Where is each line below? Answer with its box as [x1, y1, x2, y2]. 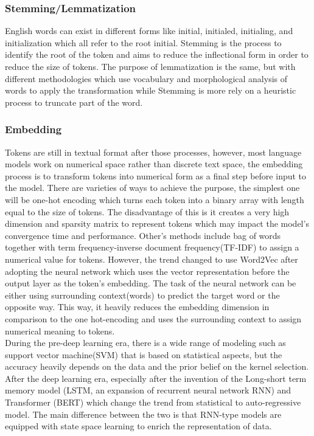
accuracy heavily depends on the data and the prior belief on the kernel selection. [5, 360, 309, 373]
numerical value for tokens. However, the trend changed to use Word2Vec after [5, 252, 298, 265]
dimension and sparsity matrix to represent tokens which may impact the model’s [5, 217, 309, 230]
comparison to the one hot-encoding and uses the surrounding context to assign [5, 312, 302, 325]
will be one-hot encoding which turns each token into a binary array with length [5, 193, 304, 206]
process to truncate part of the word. [5, 95, 143, 108]
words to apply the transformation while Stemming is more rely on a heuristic [5, 84, 296, 97]
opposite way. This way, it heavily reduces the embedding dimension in [5, 300, 270, 313]
